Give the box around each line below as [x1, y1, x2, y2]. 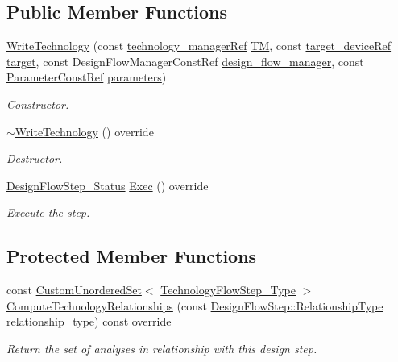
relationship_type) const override [6, 313, 172, 330]
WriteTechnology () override [15, 123, 154, 139]
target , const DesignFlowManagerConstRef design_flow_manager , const [6, 52, 364, 69]
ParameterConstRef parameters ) [6, 69, 167, 85]
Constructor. [6, 95, 69, 112]
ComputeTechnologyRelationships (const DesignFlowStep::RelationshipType [6, 297, 383, 314]
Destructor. [6, 150, 63, 167]
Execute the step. [6, 204, 90, 221]
